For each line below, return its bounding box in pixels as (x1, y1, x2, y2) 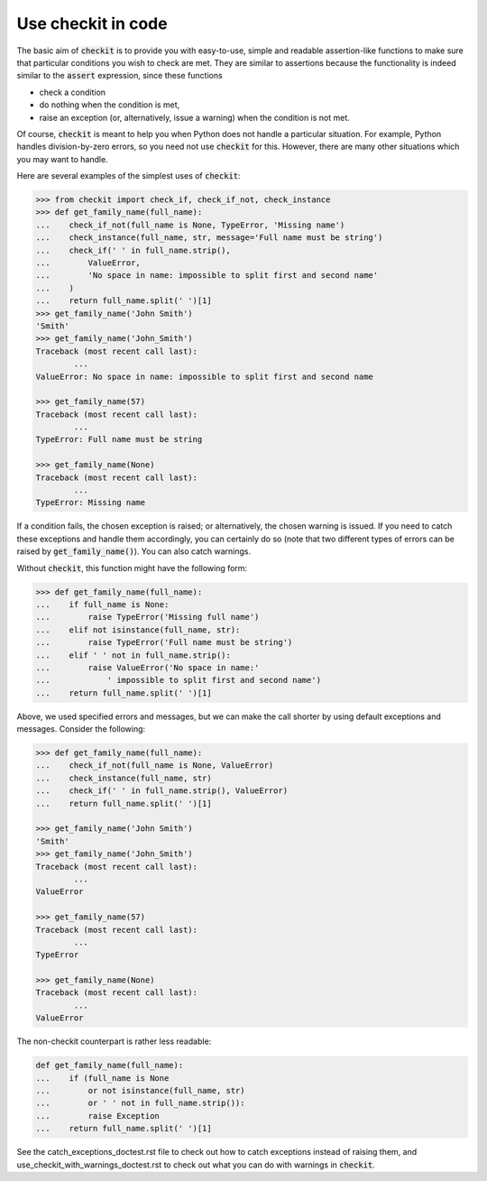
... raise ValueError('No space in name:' (35, 662, 260, 672)
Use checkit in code (16, 14, 168, 33)
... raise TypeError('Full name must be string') (35, 637, 293, 648)
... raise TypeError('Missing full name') (35, 612, 260, 623)
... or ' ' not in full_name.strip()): (35, 1098, 245, 1109)
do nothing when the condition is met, (39, 99, 180, 110)
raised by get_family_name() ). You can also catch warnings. (16, 546, 252, 557)
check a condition (39, 87, 106, 97)
